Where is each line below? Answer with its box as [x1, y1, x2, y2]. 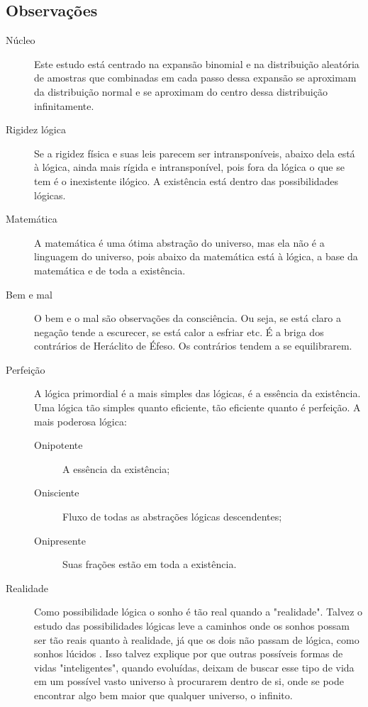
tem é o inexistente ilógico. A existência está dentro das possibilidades [34, 173, 339, 188]
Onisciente [34, 485, 79, 500]
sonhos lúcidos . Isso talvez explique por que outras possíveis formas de [34, 646, 343, 661]
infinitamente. [34, 98, 94, 113]
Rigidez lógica [6, 122, 66, 137]
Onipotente [34, 438, 83, 452]
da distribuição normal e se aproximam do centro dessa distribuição [34, 84, 328, 99]
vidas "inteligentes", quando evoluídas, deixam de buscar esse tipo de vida [34, 659, 355, 674]
